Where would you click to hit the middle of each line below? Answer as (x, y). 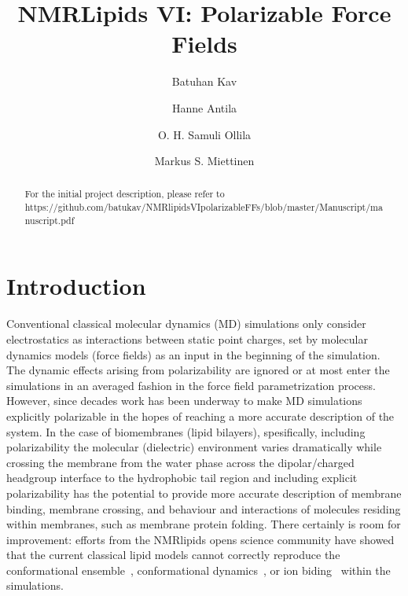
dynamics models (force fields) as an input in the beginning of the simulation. (193, 354)
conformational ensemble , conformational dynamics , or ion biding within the (198, 570)
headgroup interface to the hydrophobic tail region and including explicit (182, 478)
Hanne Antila (204, 107)
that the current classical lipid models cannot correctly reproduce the (173, 555)
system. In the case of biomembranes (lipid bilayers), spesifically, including (186, 431)
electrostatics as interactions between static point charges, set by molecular (187, 338)
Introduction (76, 286)
